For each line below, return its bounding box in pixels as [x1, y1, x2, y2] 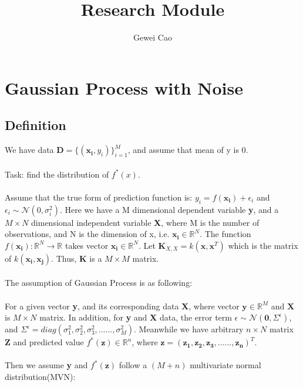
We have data [5, 144, 54, 156]
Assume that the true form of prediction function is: [5, 191, 193, 203]
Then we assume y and [5, 359, 88, 371]
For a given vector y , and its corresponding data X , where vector [5, 299, 240, 312]
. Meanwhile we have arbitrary [134, 323, 244, 335]
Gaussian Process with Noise [5, 75, 244, 99]
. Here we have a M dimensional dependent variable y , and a [59, 203, 279, 215]
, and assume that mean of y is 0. [127, 144, 248, 156]
